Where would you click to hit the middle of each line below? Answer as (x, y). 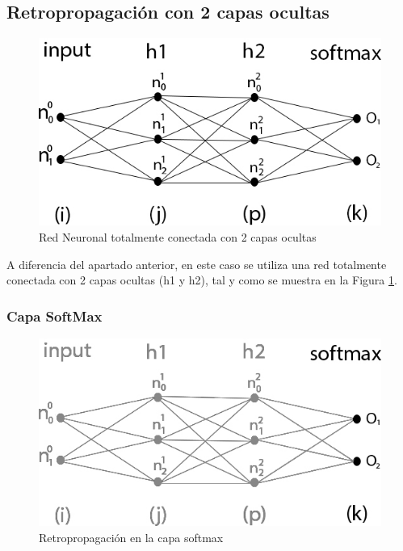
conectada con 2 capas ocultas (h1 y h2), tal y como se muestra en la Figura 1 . (202, 280)
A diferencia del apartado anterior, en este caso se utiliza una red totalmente (197, 264)
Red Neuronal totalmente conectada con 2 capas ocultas (178, 237)
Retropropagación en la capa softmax (131, 537)
